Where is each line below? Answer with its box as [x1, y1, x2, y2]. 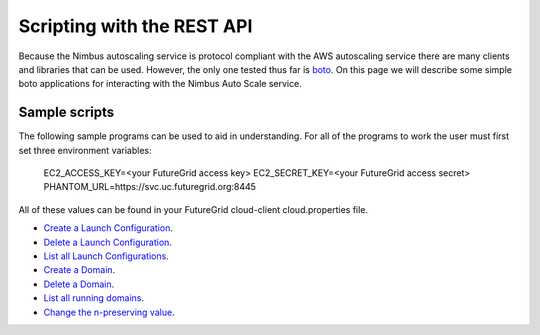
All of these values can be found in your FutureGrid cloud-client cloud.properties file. [18, 203, 369, 215]
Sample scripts [18, 104, 115, 121]
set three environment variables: [18, 144, 152, 156]
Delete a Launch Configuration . [43, 236, 172, 248]
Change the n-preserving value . [43, 306, 175, 318]
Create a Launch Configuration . [43, 222, 174, 234]
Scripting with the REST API [18, 15, 253, 37]
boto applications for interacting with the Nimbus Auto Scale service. [18, 78, 302, 90]
